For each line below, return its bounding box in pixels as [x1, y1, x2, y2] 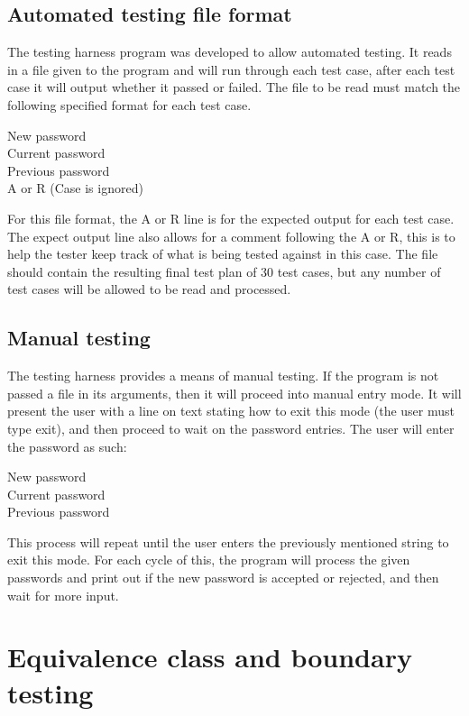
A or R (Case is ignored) [7, 179, 143, 197]
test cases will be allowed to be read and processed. [7, 280, 291, 298]
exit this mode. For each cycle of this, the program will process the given [7, 550, 410, 569]
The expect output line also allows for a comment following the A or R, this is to [7, 226, 455, 245]
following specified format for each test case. [7, 95, 252, 114]
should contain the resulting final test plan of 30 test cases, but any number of [7, 262, 441, 280]
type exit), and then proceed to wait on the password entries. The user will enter [7, 418, 455, 437]
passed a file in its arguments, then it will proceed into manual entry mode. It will [7, 383, 462, 402]
